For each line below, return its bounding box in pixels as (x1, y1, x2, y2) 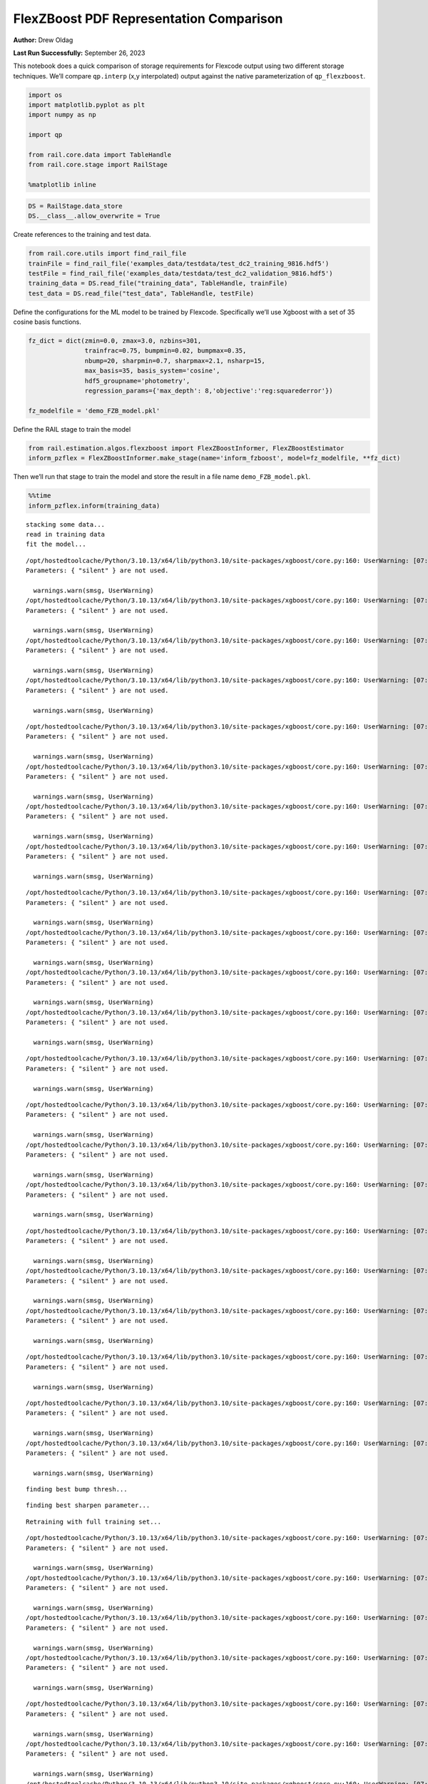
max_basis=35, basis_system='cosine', (84, 367, 220, 375)
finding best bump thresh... (26, 1485, 128, 1494)
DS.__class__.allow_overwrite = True (28, 212, 160, 221)
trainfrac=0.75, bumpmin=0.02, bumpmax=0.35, (84, 347, 247, 355)
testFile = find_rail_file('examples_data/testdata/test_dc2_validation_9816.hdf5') (28, 269, 333, 278)
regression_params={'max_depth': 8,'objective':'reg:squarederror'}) (84, 387, 333, 395)
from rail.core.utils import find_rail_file (28, 250, 187, 258)
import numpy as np (28, 111, 96, 119)
